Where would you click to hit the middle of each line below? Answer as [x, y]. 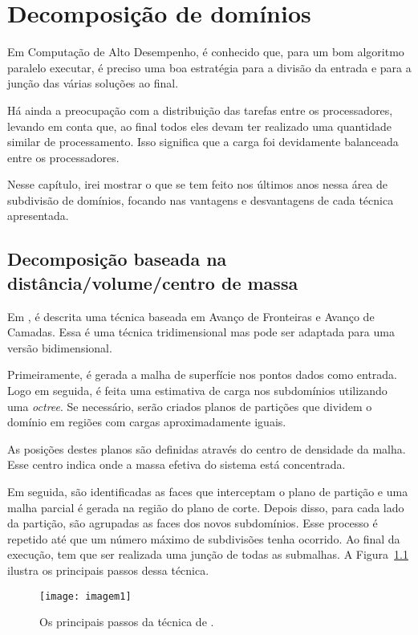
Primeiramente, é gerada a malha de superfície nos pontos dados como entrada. [203, 374]
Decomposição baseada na [117, 259]
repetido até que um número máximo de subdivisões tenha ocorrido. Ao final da [204, 538]
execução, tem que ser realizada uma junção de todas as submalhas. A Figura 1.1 [208, 554]
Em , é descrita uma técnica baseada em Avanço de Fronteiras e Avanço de [191, 316]
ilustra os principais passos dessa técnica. [108, 570]
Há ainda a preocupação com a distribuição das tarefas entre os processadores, [200, 110]
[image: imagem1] [85, 596]
